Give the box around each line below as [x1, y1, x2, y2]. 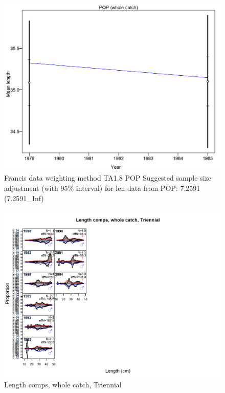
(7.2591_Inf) [4, 192, 44, 203]
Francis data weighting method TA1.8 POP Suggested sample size [4, 172, 211, 183]
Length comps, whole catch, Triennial [4, 379, 122, 389]
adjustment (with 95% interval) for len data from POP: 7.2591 [4, 183, 200, 193]
